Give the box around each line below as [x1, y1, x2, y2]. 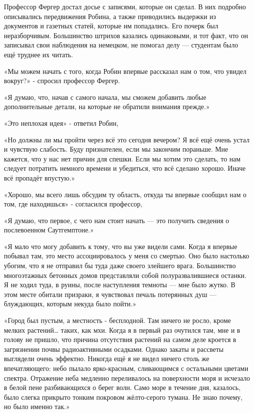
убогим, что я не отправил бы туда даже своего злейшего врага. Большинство [4, 260, 236, 271]
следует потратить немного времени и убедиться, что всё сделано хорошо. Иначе [4, 163, 246, 173]
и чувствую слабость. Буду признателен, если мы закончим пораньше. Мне [4, 144, 229, 154]
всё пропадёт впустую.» [4, 172, 75, 183]
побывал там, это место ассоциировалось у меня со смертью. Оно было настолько [4, 251, 250, 261]
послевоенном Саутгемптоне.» [4, 225, 94, 235]
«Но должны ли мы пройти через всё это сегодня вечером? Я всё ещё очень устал [4, 134, 250, 144]
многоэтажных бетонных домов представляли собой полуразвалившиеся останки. [4, 270, 247, 280]
